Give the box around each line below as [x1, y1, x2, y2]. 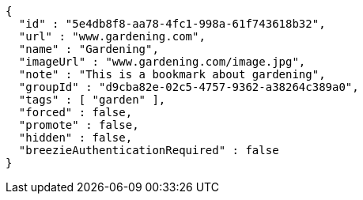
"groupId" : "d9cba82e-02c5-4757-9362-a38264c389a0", [18, 81, 359, 93]
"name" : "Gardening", [18, 43, 159, 55]
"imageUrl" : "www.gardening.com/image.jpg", [18, 55, 306, 68]
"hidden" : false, [18, 131, 133, 144]
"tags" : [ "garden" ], [18, 93, 166, 106]
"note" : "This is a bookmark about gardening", [18, 68, 326, 81]
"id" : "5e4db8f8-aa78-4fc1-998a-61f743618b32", [18, 17, 326, 30]
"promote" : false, [18, 119, 139, 131]
